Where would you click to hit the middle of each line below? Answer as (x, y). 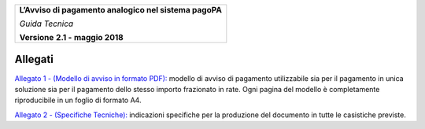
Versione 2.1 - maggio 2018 (71, 37)
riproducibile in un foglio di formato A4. (78, 100)
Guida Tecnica (46, 24)
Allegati (34, 59)
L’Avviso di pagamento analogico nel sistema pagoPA (120, 10)
